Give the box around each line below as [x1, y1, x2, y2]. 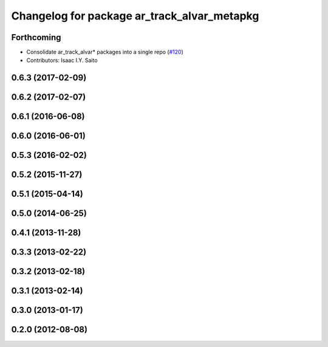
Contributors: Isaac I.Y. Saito [26, 57, 98, 64]
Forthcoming [11, 32, 61, 43]
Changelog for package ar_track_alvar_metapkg [11, 9, 259, 22]
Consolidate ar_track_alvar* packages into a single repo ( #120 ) [26, 49, 183, 56]
